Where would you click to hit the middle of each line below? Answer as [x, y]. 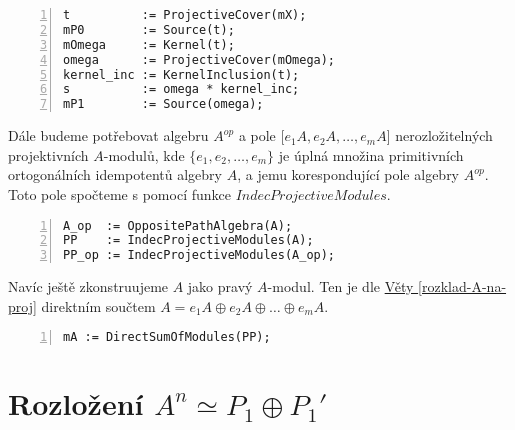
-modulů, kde [144, 154]
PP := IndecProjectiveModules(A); [188, 240]
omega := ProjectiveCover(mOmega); [199, 59]
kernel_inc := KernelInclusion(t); [181, 74]
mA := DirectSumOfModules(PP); [167, 337]
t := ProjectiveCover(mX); [185, 15]
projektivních [48, 154]
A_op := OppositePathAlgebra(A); [178, 225]
